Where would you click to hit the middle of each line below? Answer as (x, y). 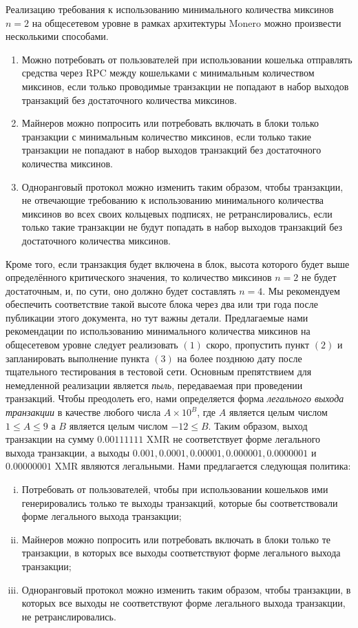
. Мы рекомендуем (301, 290)
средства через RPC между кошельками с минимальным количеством (168, 73)
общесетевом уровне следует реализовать (92, 345)
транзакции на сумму (50, 439)
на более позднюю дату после (240, 358)
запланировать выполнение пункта (77, 358)
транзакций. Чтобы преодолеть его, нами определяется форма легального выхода (175, 398)
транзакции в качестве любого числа (83, 412)
